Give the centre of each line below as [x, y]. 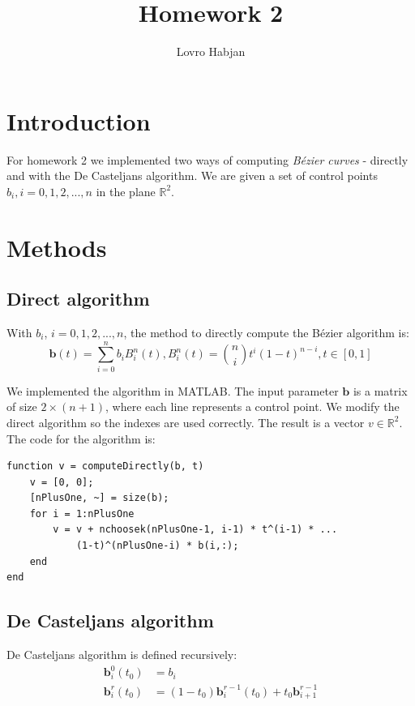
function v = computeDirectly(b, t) [105, 466]
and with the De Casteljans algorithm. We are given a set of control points [192, 175]
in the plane [126, 191]
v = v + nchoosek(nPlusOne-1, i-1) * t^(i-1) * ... [195, 530]
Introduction [79, 120]
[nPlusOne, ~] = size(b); [99, 498]
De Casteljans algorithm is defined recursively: [122, 655]
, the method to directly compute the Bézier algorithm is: [266, 333]
